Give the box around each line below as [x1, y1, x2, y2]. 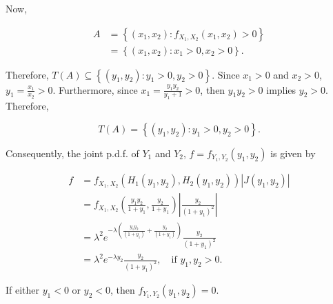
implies [266, 82, 296, 97]
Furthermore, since [59, 82, 138, 97]
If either [6, 282, 40, 296]
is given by [270, 146, 316, 161]
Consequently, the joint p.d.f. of [6, 146, 139, 161]
